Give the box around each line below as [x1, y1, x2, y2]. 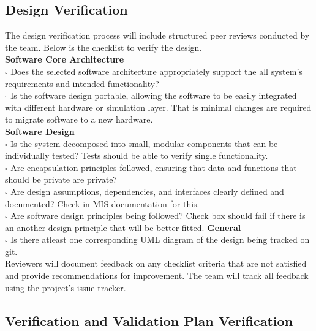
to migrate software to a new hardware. [5, 113, 153, 126]
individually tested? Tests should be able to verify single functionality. [5, 149, 268, 162]
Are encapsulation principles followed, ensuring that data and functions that [10, 161, 297, 173]
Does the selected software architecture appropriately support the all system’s [10, 64, 303, 77]
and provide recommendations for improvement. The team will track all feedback [5, 269, 309, 282]
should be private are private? [5, 173, 117, 186]
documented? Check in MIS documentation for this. [5, 197, 200, 210]
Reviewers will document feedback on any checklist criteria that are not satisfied [5, 257, 307, 270]
